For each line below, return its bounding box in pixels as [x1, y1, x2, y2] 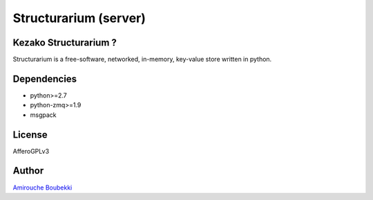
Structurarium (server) [12, 10, 146, 26]
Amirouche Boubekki [12, 183, 73, 192]
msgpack [30, 111, 57, 119]
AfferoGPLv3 [12, 147, 50, 155]
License [12, 129, 48, 140]
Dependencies [12, 73, 77, 84]
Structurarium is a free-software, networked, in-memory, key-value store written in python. [12, 55, 272, 64]
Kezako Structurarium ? [12, 37, 117, 48]
